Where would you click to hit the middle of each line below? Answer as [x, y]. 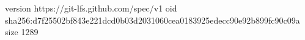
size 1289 [22, 32]
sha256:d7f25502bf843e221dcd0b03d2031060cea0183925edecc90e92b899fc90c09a [152, 20]
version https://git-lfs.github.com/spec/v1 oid [91, 8]
